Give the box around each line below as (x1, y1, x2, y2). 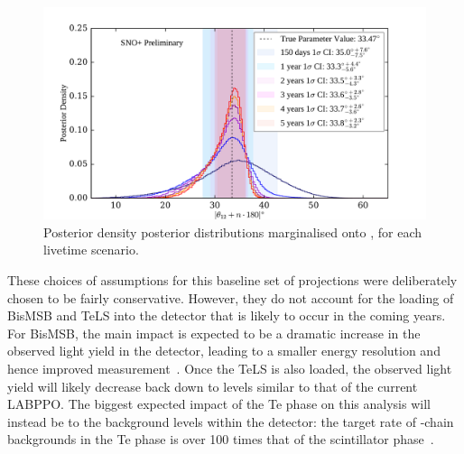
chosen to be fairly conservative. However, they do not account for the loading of (7, 288, 454, 307)
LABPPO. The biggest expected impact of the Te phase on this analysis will (7, 394, 431, 413)
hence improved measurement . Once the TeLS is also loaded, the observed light (7, 358, 452, 377)
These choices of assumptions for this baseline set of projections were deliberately (7, 270, 458, 289)
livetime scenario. (43, 240, 139, 259)
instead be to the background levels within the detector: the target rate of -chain (7, 412, 454, 431)
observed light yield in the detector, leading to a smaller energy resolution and (7, 341, 441, 360)
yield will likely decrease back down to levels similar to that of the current (7, 376, 418, 395)
